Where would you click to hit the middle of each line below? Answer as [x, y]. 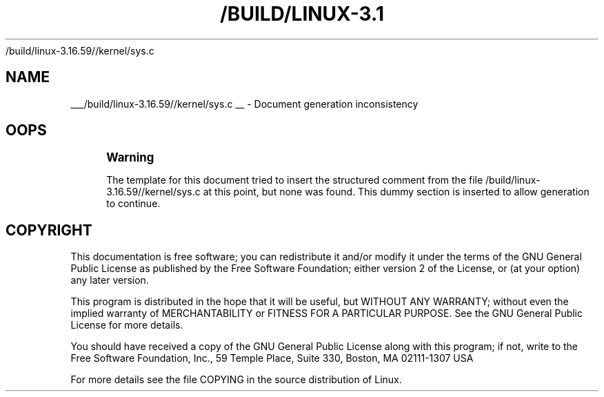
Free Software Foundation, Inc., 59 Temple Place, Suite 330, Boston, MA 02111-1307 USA [272, 358]
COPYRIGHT [49, 230]
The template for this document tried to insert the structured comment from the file [295, 180]
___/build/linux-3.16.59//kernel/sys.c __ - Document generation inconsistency [244, 104]
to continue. [133, 204]
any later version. [110, 280]
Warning [130, 158]
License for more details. [127, 325]
